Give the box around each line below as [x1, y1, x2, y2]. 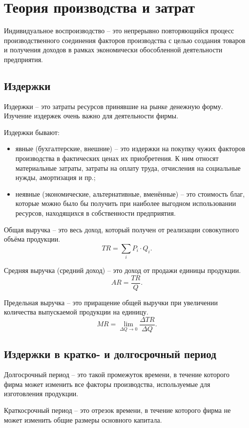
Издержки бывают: [4, 127, 60, 137]
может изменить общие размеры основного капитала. [4, 414, 162, 425]
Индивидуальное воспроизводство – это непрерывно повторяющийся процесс [4, 25, 234, 36]
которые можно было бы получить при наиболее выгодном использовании [15, 198, 236, 208]
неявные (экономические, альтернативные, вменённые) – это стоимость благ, [15, 188, 245, 199]
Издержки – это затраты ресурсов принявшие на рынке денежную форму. [4, 101, 223, 111]
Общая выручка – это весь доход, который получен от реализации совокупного [4, 224, 239, 234]
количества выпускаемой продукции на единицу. [4, 307, 148, 317]
